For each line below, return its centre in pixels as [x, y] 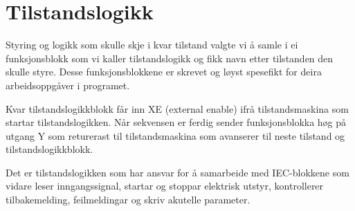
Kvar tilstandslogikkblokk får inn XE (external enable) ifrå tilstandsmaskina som [177, 108]
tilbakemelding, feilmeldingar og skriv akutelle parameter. [128, 200]
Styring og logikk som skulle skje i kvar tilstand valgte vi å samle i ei [152, 45]
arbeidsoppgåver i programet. [68, 85]
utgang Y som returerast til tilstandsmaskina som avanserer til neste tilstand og [175, 135]
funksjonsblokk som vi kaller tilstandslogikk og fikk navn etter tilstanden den [170, 58]
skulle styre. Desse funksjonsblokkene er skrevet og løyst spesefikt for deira [164, 72]
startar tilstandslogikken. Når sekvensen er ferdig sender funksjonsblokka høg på [176, 122]
